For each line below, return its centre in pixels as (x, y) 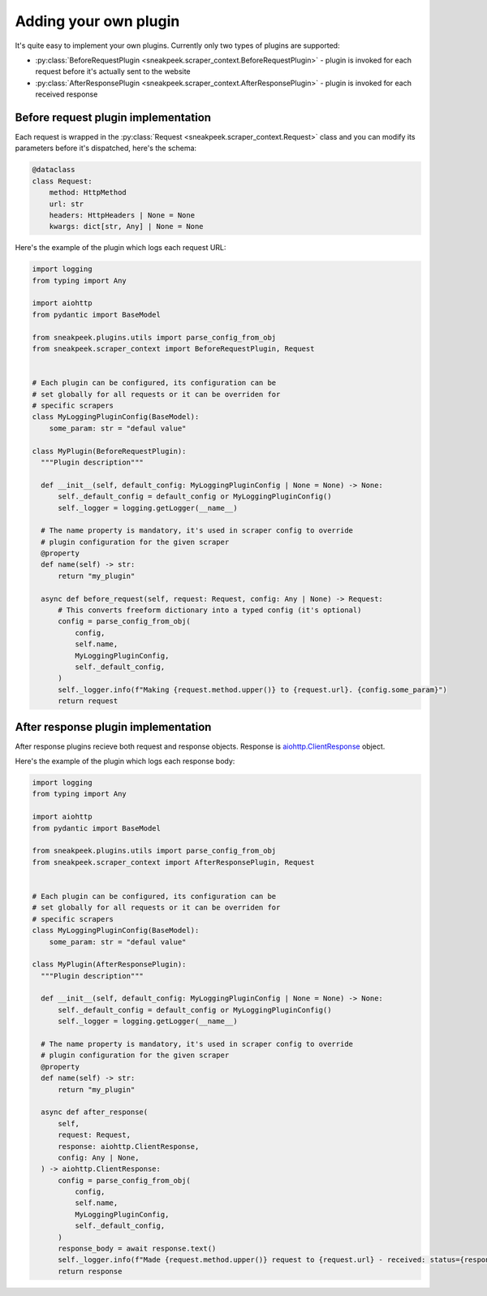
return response (90, 1271)
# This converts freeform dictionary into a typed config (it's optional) (210, 610)
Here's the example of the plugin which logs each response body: (125, 761)
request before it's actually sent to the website (113, 71)
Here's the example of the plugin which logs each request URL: (121, 248)
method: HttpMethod (88, 192)
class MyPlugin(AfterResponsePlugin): (109, 965)
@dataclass (54, 170)
